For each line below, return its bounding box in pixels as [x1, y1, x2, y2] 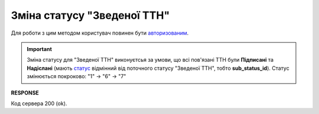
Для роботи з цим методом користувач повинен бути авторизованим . [11, 29, 189, 36]
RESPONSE [11, 89, 40, 96]
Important [27, 45, 53, 52]
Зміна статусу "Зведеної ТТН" [11, 9, 170, 22]
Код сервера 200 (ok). [11, 100, 67, 107]
